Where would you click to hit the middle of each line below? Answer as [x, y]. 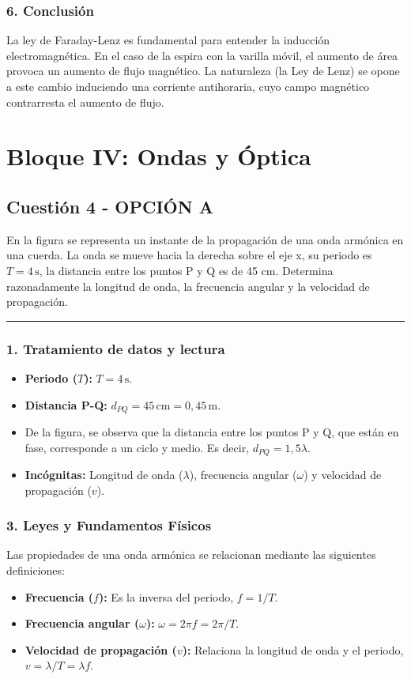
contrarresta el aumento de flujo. [85, 102]
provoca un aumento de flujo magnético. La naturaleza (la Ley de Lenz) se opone [203, 71]
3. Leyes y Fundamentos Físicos [109, 525]
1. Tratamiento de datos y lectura [116, 348]
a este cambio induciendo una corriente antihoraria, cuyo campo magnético [188, 86]
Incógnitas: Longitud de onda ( [104, 475]
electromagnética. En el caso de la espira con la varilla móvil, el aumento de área [202, 55]
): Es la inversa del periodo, [166, 596]
